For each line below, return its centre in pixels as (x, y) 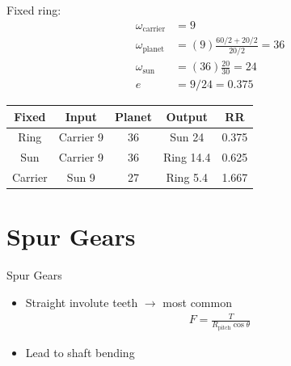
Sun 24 (187, 137)
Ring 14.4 (187, 157)
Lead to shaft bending (80, 352)
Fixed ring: (34, 10)
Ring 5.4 (187, 177)
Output (187, 116)
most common (197, 302)
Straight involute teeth (82, 302)
